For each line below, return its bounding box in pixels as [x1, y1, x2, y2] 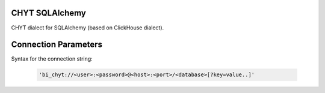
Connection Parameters [11, 40, 102, 50]
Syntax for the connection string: [11, 55, 93, 62]
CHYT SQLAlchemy [11, 8, 87, 18]
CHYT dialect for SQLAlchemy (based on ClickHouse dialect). [11, 24, 164, 31]
